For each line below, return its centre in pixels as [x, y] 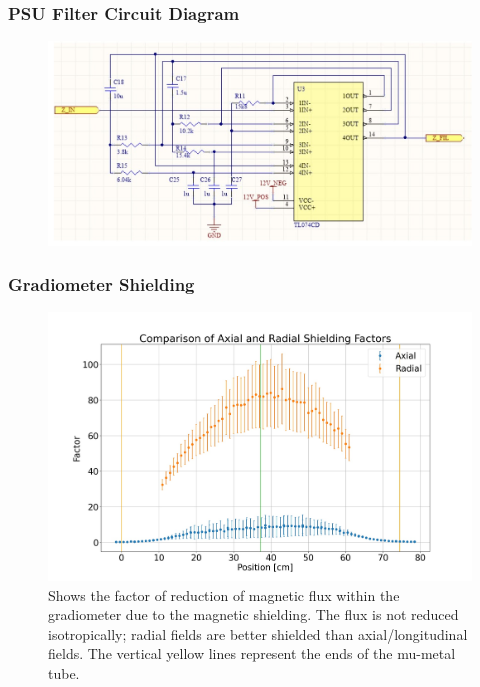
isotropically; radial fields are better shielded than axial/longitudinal [258, 633]
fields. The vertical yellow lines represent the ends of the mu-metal [252, 653]
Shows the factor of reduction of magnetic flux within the [224, 594]
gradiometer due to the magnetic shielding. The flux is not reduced [253, 614]
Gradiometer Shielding [101, 284]
